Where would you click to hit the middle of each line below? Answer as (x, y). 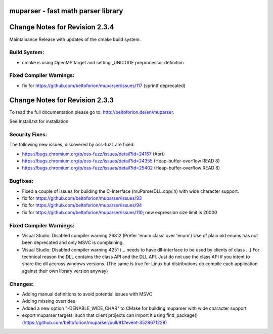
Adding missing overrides (49, 301)
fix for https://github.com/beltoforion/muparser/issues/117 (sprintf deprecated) (104, 86)
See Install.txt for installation (39, 121)
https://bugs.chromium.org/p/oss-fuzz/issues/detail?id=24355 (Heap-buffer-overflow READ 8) (121, 161)
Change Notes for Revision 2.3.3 (61, 100)
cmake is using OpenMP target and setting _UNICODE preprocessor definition (103, 62)
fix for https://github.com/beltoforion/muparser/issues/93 (82, 198)
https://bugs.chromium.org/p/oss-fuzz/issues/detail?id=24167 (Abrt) (94, 154)
